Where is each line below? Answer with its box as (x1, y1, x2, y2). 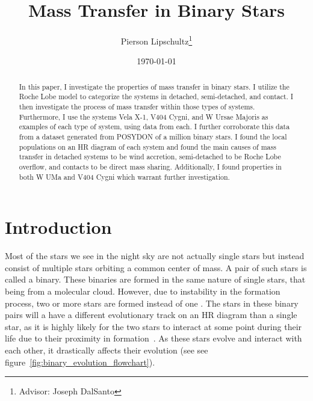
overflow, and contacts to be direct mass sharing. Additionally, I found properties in (19, 162, 282, 172)
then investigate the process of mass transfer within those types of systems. (19, 102, 255, 112)
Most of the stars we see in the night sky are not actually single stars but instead (5, 249, 305, 262)
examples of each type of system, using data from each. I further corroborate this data (19, 121, 290, 132)
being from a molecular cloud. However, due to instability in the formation (5, 285, 280, 298)
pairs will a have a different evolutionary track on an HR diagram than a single (5, 308, 297, 321)
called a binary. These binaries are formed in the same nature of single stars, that (5, 273, 306, 286)
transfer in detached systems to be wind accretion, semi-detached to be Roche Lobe (19, 152, 281, 162)
